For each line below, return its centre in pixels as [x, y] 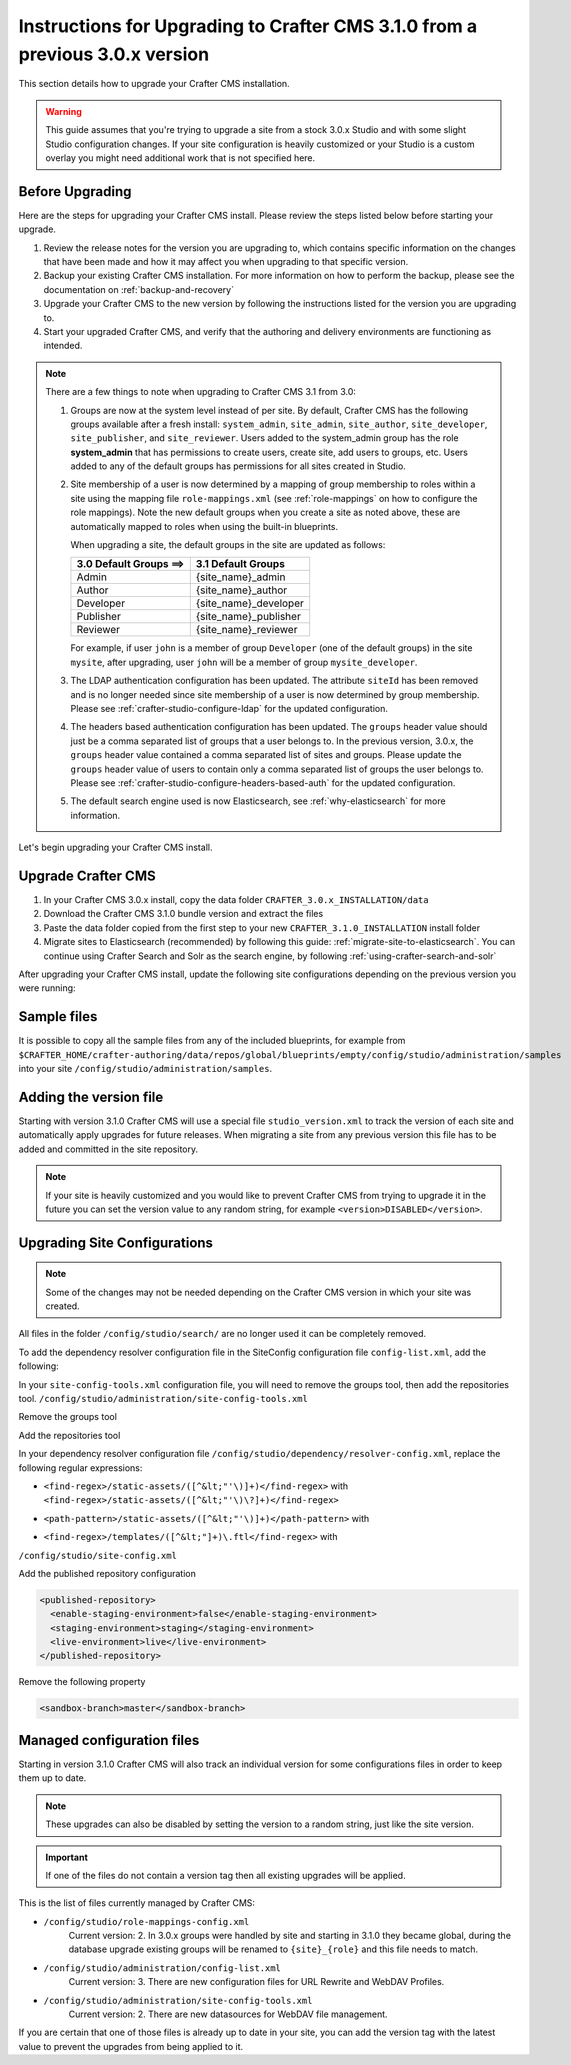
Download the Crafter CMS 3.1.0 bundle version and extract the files [183, 914]
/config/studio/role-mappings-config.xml [146, 1921]
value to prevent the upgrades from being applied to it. [131, 2046]
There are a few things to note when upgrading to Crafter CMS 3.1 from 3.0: [201, 392]
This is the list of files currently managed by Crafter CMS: [136, 1903]
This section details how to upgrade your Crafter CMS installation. [154, 84]
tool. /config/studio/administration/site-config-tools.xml [163, 1399]
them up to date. [52, 1778]
